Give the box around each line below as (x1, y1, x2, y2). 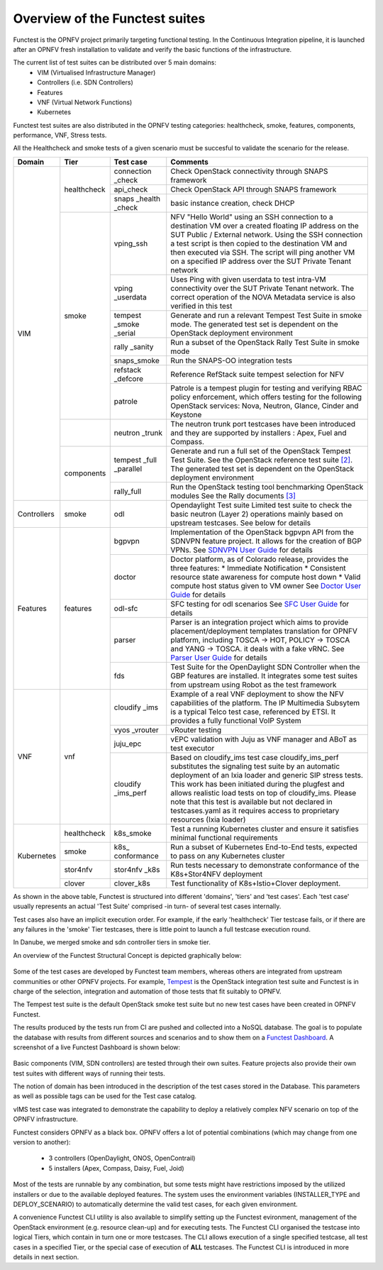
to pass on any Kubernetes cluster (170, 851, 285, 861)
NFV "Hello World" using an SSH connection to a (170, 211, 333, 221)
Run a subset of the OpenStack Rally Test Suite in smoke (170, 337, 360, 347)
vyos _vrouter (113, 724, 159, 734)
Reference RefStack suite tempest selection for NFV (170, 369, 345, 379)
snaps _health (113, 194, 161, 204)
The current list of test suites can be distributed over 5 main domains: (13, 58, 216, 67)
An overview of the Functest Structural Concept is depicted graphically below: (13, 951, 242, 959)
